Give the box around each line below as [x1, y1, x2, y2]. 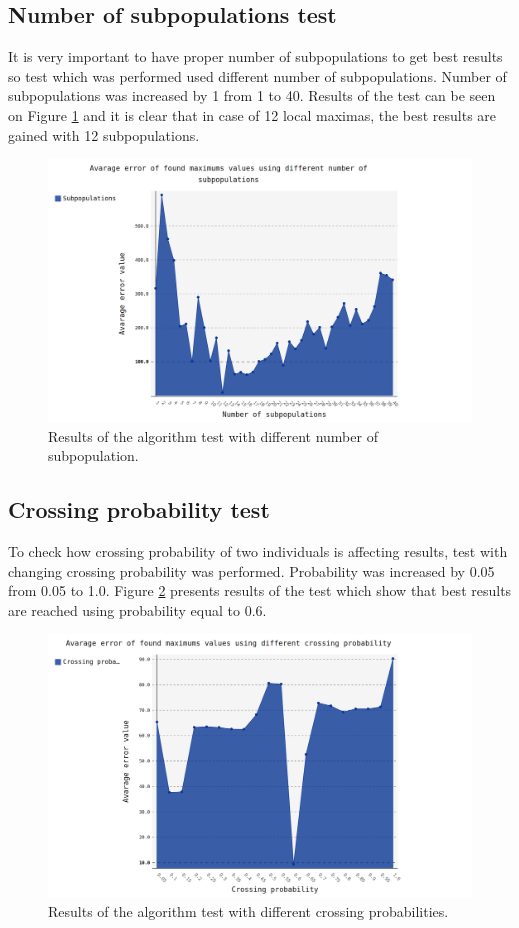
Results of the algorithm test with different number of [48, 425, 378, 446]
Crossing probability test [8, 494, 270, 525]
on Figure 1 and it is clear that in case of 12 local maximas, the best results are [8, 104, 497, 125]
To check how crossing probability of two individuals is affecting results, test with [8, 541, 508, 562]
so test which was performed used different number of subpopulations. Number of [8, 65, 507, 86]
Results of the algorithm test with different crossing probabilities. [48, 900, 449, 921]
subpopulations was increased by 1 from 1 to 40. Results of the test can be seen [8, 85, 496, 106]
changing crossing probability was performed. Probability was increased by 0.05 [8, 560, 495, 581]
